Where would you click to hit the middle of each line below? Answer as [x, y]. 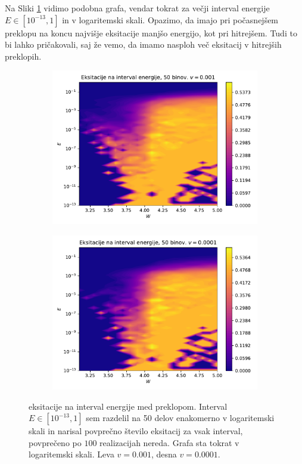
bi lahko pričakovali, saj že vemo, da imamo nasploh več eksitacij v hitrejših [143, 44]
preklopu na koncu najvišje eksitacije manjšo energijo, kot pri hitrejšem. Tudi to [151, 33]
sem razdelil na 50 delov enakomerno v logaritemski [180, 418]
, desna [164, 454]
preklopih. [23, 56]
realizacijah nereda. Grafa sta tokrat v [169, 442]
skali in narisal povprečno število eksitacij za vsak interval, [136, 431]
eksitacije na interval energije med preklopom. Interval [128, 406]
